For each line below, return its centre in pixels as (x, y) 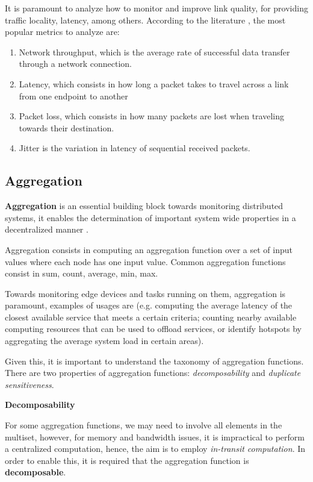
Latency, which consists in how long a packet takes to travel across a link (154, 83)
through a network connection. (75, 64)
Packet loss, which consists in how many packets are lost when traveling (151, 116)
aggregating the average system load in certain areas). (104, 341)
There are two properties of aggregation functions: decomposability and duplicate (153, 373)
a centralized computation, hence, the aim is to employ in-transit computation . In (155, 449)
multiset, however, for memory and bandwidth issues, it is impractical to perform (155, 437)
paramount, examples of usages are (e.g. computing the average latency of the (149, 305)
